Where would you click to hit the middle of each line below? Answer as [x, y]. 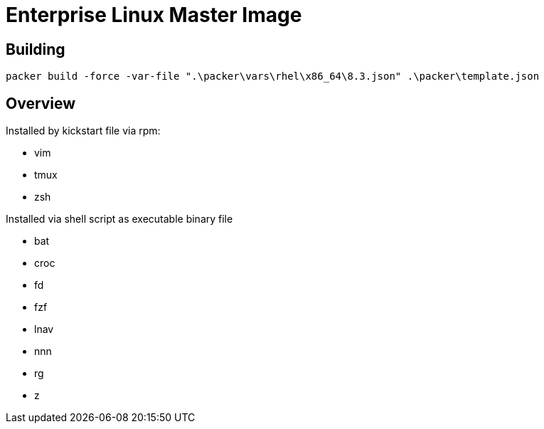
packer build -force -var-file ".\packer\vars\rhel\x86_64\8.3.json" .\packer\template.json [273, 76]
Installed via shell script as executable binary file [119, 219]
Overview [41, 103]
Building [36, 49]
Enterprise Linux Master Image [154, 15]
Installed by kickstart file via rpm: [83, 131]
